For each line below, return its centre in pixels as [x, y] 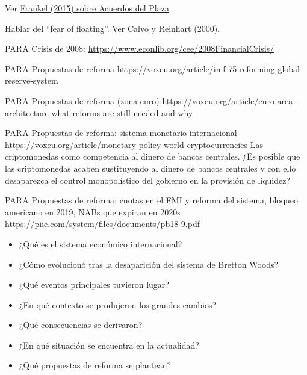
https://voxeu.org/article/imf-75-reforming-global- [210, 68]
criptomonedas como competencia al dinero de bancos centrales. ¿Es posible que [153, 156]
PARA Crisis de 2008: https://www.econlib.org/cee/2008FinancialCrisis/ [140, 48]
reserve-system [32, 80]
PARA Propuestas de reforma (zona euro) [82, 100]
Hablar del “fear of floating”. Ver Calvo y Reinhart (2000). [112, 28]
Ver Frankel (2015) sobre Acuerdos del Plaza [87, 8]
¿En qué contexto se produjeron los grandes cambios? [118, 304]
